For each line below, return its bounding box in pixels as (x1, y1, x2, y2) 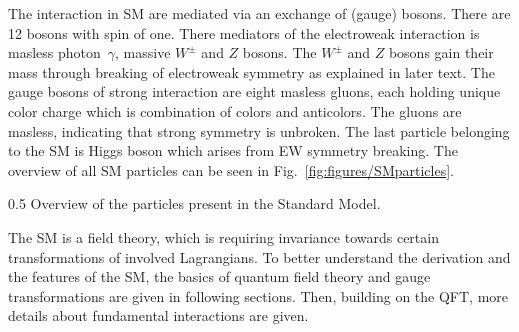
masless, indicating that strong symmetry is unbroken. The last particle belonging (8, 120, 510, 141)
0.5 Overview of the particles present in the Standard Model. (8, 193, 381, 214)
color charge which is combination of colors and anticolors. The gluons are (8, 100, 462, 121)
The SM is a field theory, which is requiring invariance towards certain (8, 226, 439, 247)
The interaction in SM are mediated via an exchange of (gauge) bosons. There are (8, 3, 511, 23)
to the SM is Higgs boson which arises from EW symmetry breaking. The (8, 140, 458, 161)
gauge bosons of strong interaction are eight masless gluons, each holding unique (8, 81, 501, 102)
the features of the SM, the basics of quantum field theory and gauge (8, 266, 431, 287)
